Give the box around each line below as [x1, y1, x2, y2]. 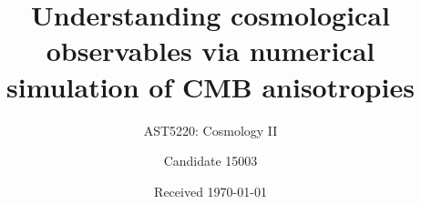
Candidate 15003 [163, 151, 258, 170]
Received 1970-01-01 [154, 181, 267, 200]
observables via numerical [46, 32, 375, 69]
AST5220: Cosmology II [143, 120, 278, 139]
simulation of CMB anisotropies [6, 67, 415, 105]
